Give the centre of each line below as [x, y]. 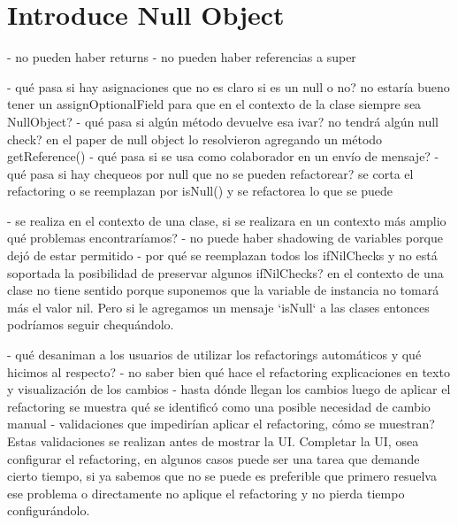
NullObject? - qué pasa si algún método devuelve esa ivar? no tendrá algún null [223, 121]
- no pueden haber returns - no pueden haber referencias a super [182, 57]
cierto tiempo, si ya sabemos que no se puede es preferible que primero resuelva [222, 476]
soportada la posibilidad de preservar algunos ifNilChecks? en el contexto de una [225, 272]
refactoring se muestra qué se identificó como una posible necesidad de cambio [219, 406]
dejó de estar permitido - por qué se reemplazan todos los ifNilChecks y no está [222, 255]
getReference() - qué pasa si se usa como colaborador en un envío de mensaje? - [223, 156]
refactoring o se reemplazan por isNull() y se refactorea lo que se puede [200, 191]
